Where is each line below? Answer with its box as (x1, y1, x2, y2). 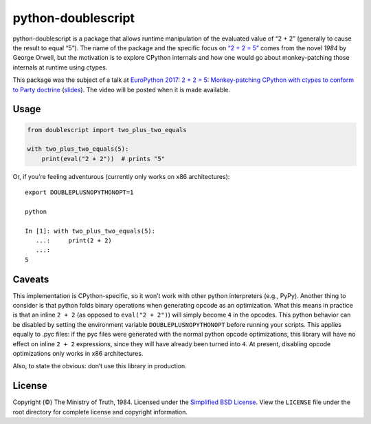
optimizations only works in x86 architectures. (12, 350, 144, 358)
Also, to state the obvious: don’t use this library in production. (12, 362, 187, 370)
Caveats (12, 273, 49, 285)
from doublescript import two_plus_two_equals (27, 126, 187, 134)
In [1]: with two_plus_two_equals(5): (25, 227, 156, 235)
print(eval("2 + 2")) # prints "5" (41, 155, 165, 162)
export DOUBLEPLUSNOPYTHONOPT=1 (25, 189, 134, 196)
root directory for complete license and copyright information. (12, 407, 188, 416)
